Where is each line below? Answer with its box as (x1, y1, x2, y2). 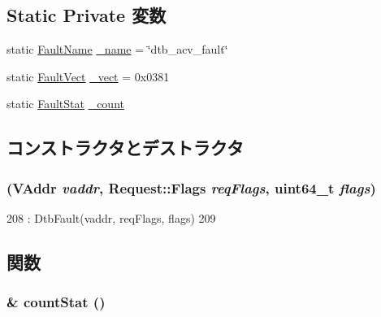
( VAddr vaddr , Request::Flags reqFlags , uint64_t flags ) (6, 177, 376, 198)
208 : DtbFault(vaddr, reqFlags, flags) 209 (6, 209, 216, 226)
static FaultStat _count (6, 95, 124, 112)
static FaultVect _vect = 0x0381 (6, 67, 170, 85)
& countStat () (6, 292, 106, 312)
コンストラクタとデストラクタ (6, 135, 244, 160)
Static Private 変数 (6, 2, 167, 28)
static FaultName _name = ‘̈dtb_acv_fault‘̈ (6, 41, 228, 58)
